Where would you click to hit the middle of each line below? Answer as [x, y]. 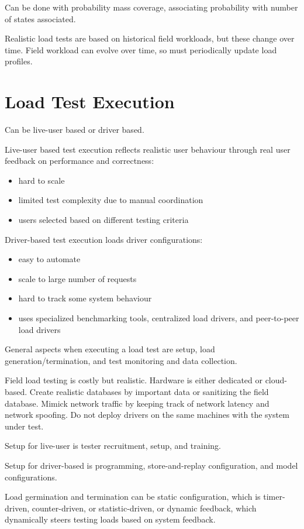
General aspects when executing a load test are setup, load [110, 349]
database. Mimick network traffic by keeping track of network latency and [137, 403]
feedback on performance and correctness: [80, 161]
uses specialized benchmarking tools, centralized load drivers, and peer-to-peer [159, 318]
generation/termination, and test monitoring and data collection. [121, 360]
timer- [274, 497]
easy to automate [49, 259]
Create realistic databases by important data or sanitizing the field [149, 391]
